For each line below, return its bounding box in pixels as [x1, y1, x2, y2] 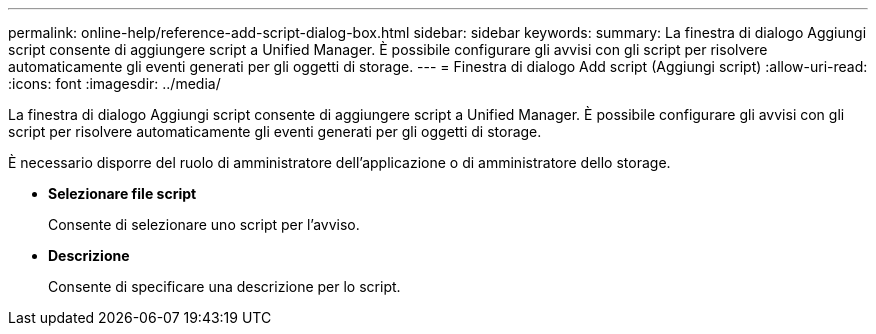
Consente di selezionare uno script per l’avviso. [48, 216, 360, 233]
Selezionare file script [48, 185, 197, 202]
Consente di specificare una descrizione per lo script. [48, 278, 401, 295]
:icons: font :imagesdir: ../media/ [8, 75, 221, 92]
